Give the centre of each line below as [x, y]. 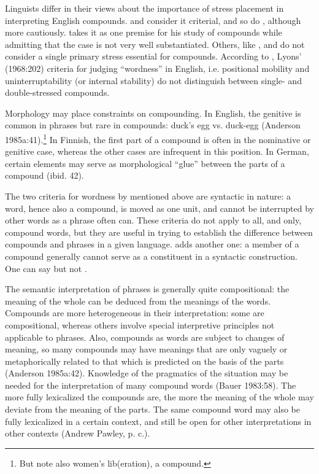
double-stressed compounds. [57, 92]
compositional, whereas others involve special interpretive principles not [140, 324]
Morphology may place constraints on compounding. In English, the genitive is [153, 113]
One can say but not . [46, 268]
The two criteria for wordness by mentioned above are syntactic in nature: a [148, 196]
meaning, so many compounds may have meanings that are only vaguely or [146, 349]
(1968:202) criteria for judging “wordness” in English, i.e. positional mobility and [157, 68]
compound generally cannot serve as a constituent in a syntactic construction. [151, 256]
